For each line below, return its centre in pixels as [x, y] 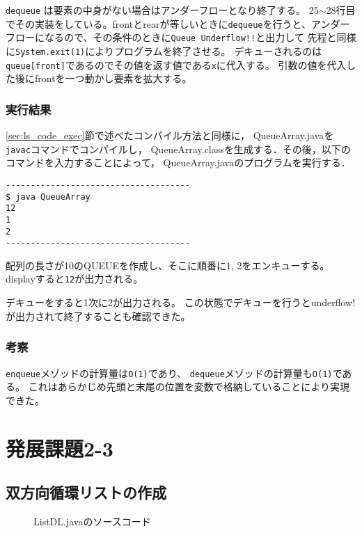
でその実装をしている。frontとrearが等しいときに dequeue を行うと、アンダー [178, 23]
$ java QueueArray [48, 197]
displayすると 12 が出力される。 [74, 279]
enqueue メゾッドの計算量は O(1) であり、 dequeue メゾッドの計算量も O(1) [169, 373]
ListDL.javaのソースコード [92, 521]
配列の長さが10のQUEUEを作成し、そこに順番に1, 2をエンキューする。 [168, 265]
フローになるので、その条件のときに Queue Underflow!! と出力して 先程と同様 [181, 37]
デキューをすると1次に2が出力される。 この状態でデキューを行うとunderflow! [181, 302]
